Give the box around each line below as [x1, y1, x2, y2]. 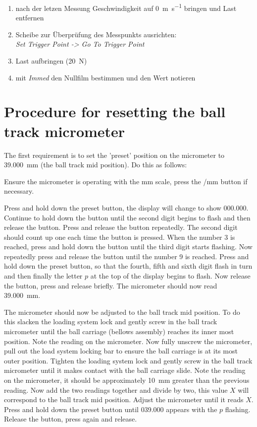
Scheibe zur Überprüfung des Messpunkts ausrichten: [15, 29, 177, 39]
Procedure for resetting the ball [4, 101, 226, 122]
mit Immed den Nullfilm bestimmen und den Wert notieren [15, 72, 196, 82]
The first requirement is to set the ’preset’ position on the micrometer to [4, 149, 225, 160]
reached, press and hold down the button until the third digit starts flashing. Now [4, 241, 253, 252]
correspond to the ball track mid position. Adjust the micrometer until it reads [4, 394, 244, 405]
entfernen [15, 12, 44, 23]
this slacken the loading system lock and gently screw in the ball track [4, 316, 217, 327]
